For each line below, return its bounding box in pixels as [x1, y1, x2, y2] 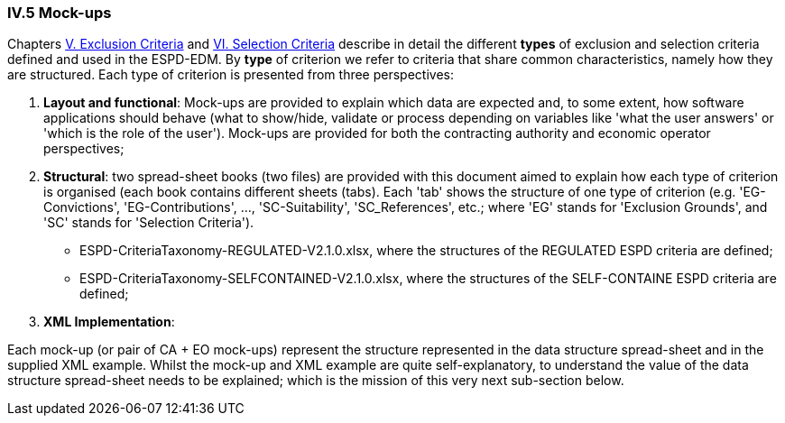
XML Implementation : [43, 314, 175, 330]
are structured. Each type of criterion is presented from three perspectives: [7, 67, 454, 83]
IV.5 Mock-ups [7, 4, 112, 22]
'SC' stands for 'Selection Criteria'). [43, 215, 254, 231]
